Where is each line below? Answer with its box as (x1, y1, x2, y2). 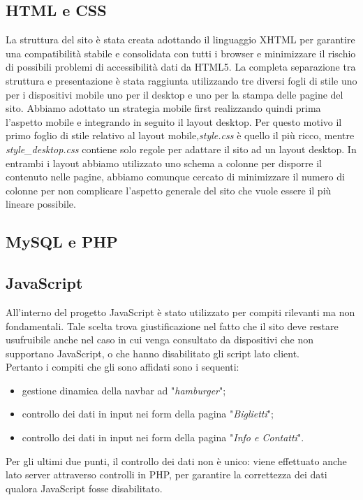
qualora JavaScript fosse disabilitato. (6, 480, 163, 495)
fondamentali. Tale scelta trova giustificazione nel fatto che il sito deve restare (6, 318, 339, 333)
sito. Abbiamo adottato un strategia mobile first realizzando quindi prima (6, 101, 321, 115)
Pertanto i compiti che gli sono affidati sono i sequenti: (6, 359, 239, 374)
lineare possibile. (6, 197, 76, 211)
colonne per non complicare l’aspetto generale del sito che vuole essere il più (6, 183, 332, 197)
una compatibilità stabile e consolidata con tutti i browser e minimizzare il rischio (6, 45, 356, 60)
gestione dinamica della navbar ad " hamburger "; (22, 383, 226, 397)
